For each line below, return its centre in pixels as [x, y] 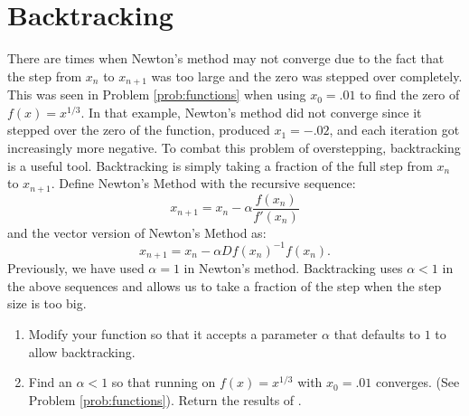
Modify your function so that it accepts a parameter [173, 333]
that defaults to [377, 333]
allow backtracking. [82, 351]
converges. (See [417, 382]
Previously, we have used [76, 268]
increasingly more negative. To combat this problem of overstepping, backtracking [234, 147]
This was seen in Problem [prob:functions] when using [157, 95]
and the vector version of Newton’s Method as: [137, 232]
